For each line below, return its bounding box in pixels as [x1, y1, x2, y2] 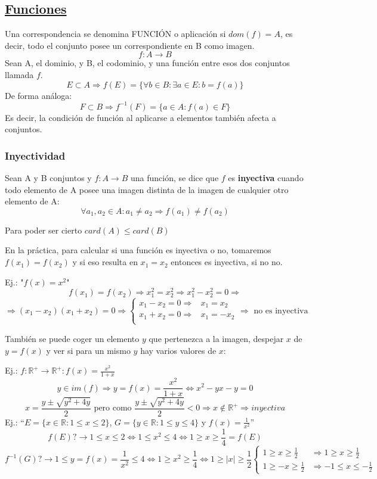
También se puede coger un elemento [5, 332, 140, 344]
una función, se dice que [131, 172, 219, 184]
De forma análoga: [5, 89, 72, 101]
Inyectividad [5, 148, 66, 163]
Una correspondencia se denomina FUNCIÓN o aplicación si [5, 27, 226, 40]
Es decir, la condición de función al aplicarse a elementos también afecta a [5, 111, 276, 123]
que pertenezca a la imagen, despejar [149, 332, 284, 344]
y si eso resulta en [72, 256, 138, 268]
